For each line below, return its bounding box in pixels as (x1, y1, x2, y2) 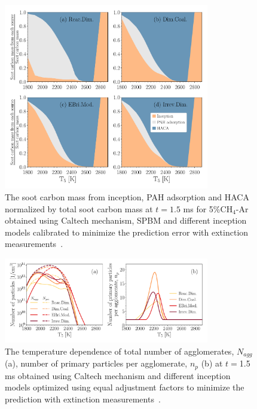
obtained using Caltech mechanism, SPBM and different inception (5, 214, 247, 227)
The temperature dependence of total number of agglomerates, (5, 344, 234, 357)
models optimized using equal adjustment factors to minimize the (5, 381, 244, 393)
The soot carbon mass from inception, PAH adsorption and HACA (5, 190, 249, 203)
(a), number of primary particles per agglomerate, (5, 357, 188, 370)
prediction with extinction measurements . (5, 393, 161, 405)
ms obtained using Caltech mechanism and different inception (5, 369, 231, 381)
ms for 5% (183, 202, 221, 215)
